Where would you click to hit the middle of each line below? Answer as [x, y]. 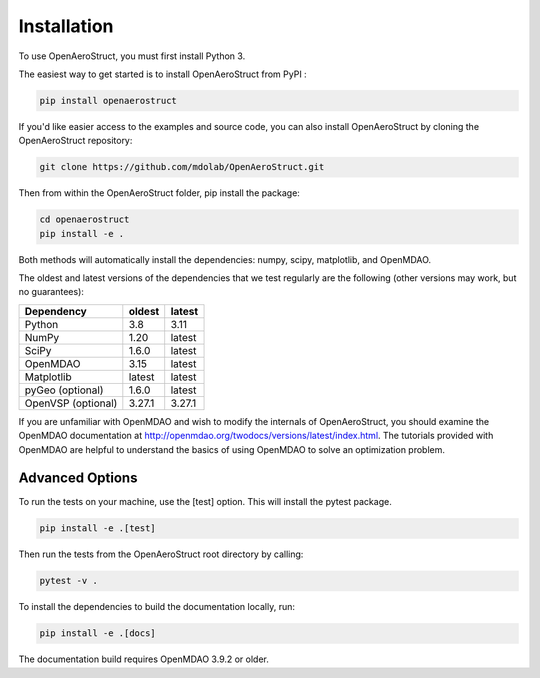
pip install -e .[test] [98, 528]
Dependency [55, 311]
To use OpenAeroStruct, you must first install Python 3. [132, 56]
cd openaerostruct [84, 219]
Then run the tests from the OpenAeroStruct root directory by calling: [161, 554]
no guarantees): [51, 292]
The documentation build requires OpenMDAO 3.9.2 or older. [144, 659]
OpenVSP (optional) [71, 403]
